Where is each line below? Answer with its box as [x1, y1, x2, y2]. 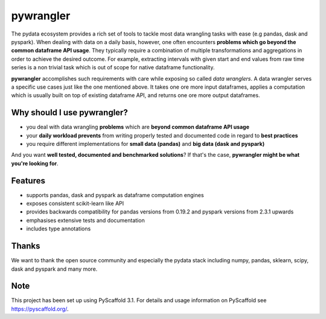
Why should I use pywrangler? [11, 107, 128, 118]
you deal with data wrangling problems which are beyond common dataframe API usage [26, 124, 250, 131]
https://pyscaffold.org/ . [11, 305, 69, 312]
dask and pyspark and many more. [11, 265, 98, 273]
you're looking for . [11, 160, 59, 167]
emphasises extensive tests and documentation [26, 216, 145, 224]
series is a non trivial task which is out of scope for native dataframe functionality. [11, 64, 215, 71]
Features [11, 175, 45, 186]
